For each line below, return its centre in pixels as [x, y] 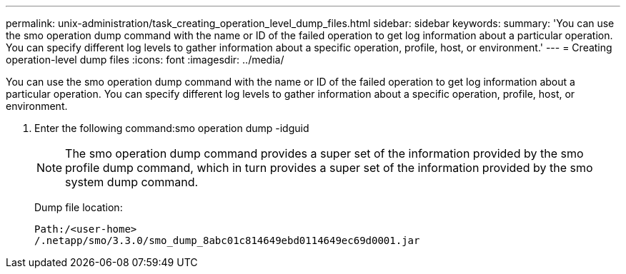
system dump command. [132, 182]
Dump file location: [79, 207]
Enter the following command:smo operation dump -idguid [172, 128]
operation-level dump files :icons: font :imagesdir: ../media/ [145, 60]
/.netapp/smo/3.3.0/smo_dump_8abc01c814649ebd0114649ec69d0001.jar [227, 240]
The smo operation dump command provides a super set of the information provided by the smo [324, 153]
